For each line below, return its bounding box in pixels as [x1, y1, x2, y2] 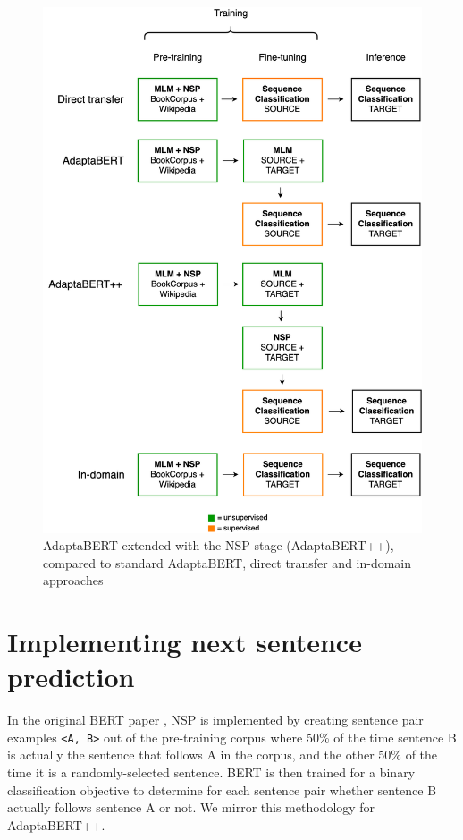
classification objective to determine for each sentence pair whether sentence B [7, 780, 437, 799]
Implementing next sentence [7, 624, 362, 660]
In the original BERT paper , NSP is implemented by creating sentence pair [7, 710, 424, 729]
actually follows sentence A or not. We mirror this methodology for [7, 798, 375, 817]
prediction [7, 658, 135, 695]
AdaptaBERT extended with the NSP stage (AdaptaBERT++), [43, 536, 394, 555]
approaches [43, 571, 104, 590]
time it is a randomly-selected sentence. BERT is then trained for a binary [7, 763, 416, 782]
